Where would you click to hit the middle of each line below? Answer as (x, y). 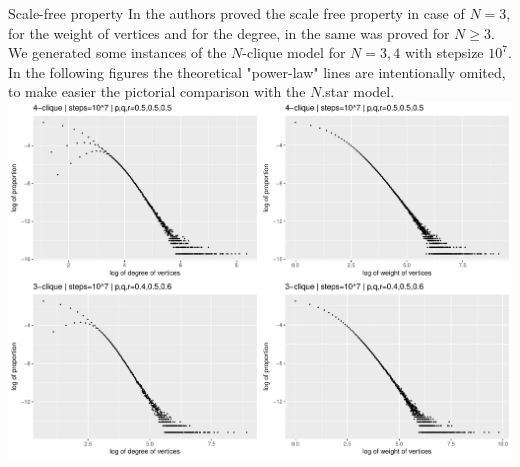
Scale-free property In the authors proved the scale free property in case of (236, 13)
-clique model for (294, 52)
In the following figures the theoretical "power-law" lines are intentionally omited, (257, 71)
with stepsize (444, 52)
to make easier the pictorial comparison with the (157, 91)
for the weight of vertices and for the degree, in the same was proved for (229, 32)
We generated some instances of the (117, 52)
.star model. (358, 91)
